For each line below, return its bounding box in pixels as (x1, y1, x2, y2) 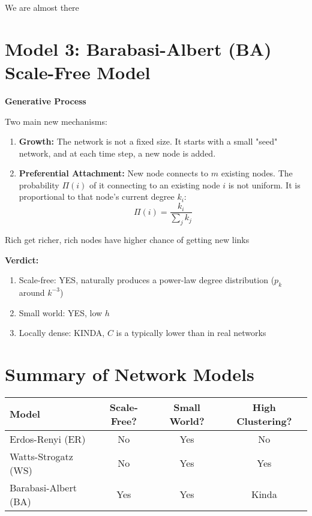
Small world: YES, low (19, 306, 103, 319)
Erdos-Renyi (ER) (10, 431, 86, 446)
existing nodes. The (221, 167, 293, 179)
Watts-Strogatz (10, 449, 73, 463)
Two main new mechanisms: (5, 115, 107, 127)
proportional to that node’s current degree (19, 190, 175, 203)
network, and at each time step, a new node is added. (19, 146, 216, 159)
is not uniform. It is (228, 178, 301, 191)
